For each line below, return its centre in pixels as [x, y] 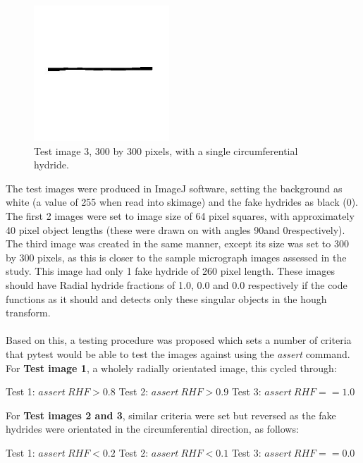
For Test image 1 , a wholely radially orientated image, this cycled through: [171, 368]
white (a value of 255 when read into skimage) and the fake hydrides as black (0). [182, 202]
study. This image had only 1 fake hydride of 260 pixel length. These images [171, 271]
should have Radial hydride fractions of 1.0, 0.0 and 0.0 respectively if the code [177, 284]
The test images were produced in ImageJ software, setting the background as [174, 188]
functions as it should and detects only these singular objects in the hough [166, 298]
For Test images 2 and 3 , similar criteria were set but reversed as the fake [171, 415]
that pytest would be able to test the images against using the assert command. [178, 353]
